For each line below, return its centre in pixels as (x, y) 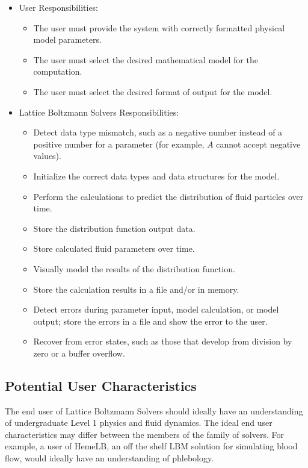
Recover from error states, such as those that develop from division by (163, 341)
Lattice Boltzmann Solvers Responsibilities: (99, 112)
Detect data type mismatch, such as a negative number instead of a (158, 132)
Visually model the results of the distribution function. (134, 268)
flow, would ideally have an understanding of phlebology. (109, 458)
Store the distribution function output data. (114, 228)
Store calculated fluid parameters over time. (114, 248)
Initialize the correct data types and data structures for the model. (156, 176)
